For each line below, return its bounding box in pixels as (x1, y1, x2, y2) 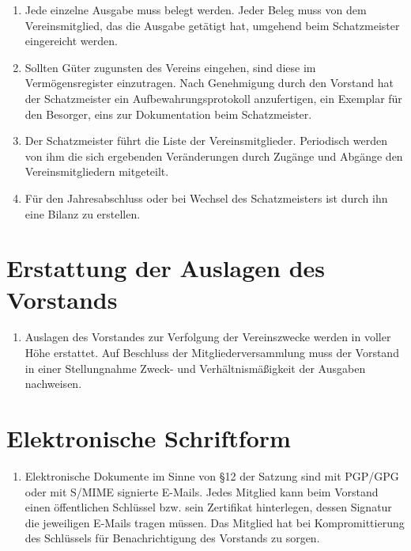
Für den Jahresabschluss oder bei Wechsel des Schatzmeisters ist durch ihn (25, 189, 388, 206)
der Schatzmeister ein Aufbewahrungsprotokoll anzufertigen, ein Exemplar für (25, 89, 402, 106)
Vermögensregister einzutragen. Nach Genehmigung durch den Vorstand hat (25, 74, 394, 91)
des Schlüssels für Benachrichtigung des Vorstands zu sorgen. (25, 530, 320, 546)
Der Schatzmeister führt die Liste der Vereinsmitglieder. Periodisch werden (25, 132, 387, 149)
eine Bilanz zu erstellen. (25, 205, 141, 222)
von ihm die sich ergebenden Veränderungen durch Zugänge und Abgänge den (25, 147, 403, 164)
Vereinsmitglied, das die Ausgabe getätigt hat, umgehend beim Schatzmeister (25, 17, 400, 33)
